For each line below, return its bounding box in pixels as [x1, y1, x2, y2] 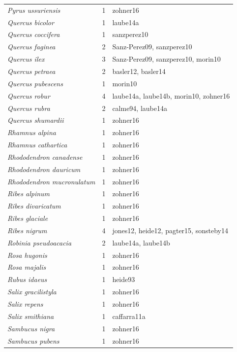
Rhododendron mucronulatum [7, 176, 95, 186]
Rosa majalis [7, 262, 46, 272]
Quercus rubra [7, 103, 50, 113]
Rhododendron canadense [7, 151, 83, 162]
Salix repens [7, 299, 43, 309]
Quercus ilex [7, 54, 45, 64]
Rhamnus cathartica [7, 140, 67, 150]
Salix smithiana [7, 311, 54, 321]
